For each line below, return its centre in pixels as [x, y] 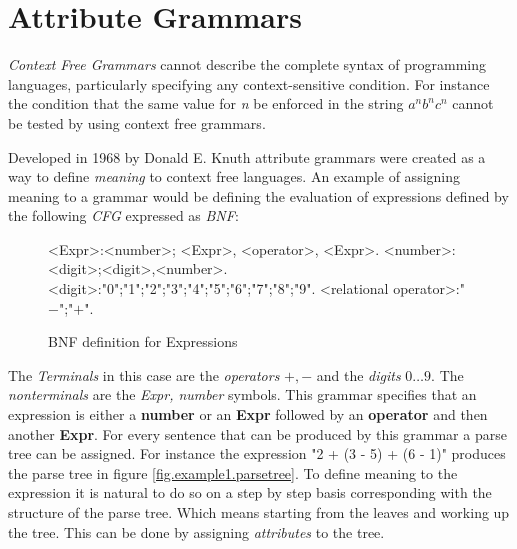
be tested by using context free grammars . [137, 122]
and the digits [358, 374]
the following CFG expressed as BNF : [123, 215]
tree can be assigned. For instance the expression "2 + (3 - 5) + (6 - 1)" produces [257, 453]
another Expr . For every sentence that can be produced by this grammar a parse [257, 433]
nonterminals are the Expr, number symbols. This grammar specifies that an [242, 394]
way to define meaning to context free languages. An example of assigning [234, 176]
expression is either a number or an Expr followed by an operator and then [248, 414]
